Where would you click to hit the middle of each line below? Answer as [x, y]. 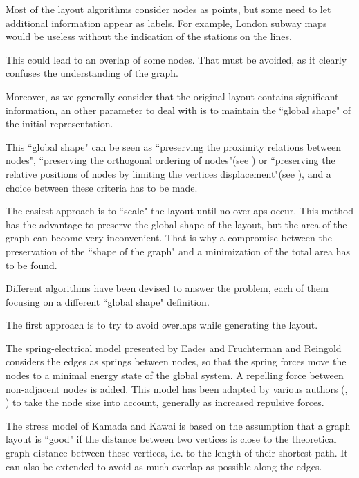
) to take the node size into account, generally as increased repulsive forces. [165, 402]
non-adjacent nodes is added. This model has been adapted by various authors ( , [177, 388]
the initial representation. [59, 123]
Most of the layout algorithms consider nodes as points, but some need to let [168, 9]
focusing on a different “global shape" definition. [108, 301]
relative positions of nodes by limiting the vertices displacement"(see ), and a [168, 173]
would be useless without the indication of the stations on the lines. [149, 36]
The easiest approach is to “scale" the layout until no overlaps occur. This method [180, 211]
